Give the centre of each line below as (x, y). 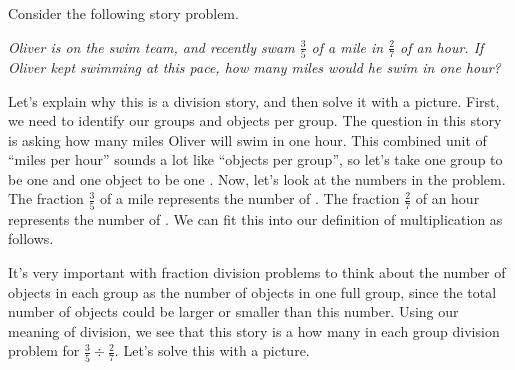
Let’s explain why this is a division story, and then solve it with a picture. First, (254, 100)
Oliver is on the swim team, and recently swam (151, 46)
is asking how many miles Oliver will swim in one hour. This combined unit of (247, 139)
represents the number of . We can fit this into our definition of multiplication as (255, 218)
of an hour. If (442, 46)
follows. (31, 238)
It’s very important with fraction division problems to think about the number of (257, 271)
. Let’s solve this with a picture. (212, 350)
